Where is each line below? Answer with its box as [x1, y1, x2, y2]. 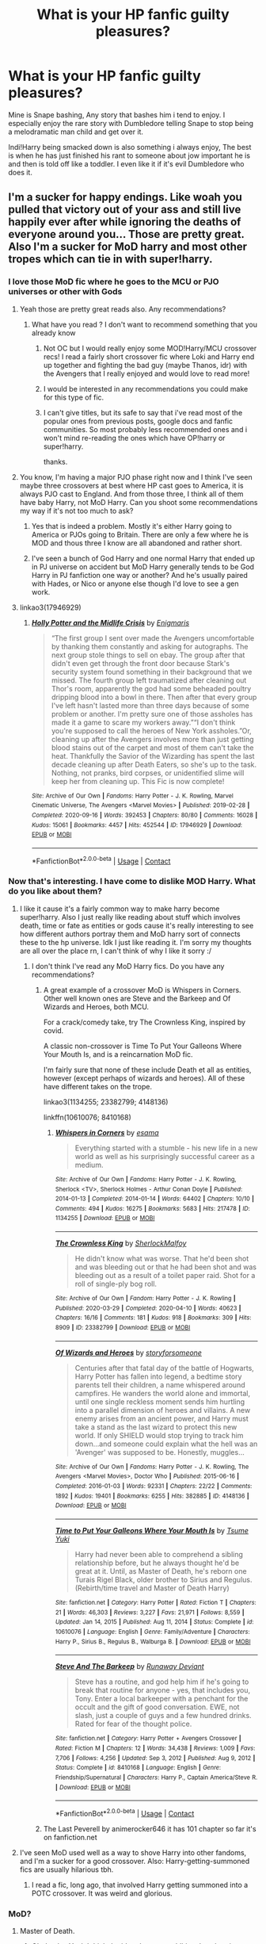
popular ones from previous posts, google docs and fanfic [43, 416, 234, 426]
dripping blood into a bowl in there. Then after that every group [51, 692, 257, 702]
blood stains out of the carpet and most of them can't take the [51, 743, 254, 752]
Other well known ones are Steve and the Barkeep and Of [43, 993, 231, 1003]
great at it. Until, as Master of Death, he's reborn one [74, 1567, 247, 1576]
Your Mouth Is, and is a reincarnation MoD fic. [43, 1049, 193, 1059]
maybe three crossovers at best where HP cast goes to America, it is [19, 480, 244, 490]
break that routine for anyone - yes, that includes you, [74, 1686, 251, 1695]
